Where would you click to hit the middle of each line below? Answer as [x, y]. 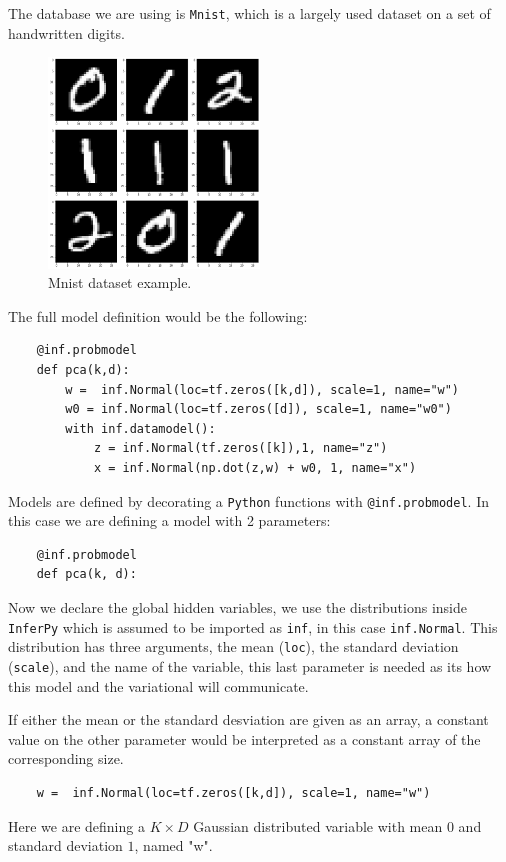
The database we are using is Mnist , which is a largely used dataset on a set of [249, 13]
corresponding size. [66, 758]
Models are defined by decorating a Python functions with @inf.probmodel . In [249, 500]
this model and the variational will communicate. [158, 685]
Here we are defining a [76, 825]
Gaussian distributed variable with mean [318, 825]
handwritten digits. [66, 32]
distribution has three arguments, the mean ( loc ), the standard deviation [233, 646]
